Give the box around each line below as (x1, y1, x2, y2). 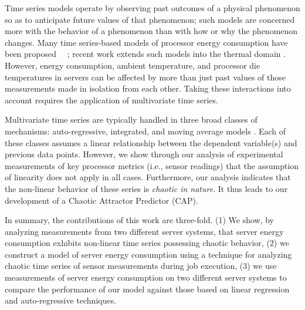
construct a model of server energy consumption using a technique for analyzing (5, 248, 292, 260)
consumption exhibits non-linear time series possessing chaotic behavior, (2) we (5, 237, 289, 249)
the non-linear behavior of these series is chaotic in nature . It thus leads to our (5, 182, 288, 194)
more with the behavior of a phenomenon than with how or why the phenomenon (5, 25, 298, 37)
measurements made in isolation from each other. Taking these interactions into (5, 82, 291, 95)
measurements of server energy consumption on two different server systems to (5, 271, 287, 284)
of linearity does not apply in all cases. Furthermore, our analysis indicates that (5, 171, 291, 183)
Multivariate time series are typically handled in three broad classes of (5, 113, 257, 126)
